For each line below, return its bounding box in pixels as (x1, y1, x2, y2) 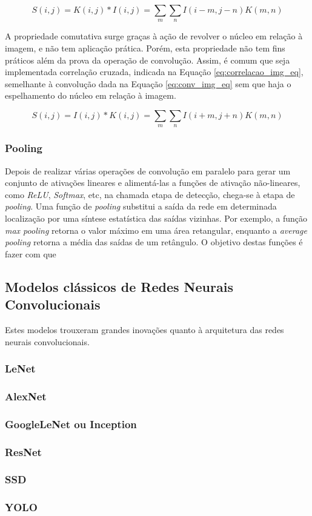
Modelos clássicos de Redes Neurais (5, 277, 233, 296)
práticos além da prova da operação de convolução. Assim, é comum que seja (5, 53, 290, 66)
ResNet (5, 444, 42, 459)
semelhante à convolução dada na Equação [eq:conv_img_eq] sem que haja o (5, 77, 291, 90)
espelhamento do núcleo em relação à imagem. (5, 89, 176, 102)
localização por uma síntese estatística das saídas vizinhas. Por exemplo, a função (5, 211, 308, 224)
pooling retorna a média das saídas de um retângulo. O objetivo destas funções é (5, 236, 303, 248)
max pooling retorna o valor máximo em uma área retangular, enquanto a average (5, 223, 307, 236)
